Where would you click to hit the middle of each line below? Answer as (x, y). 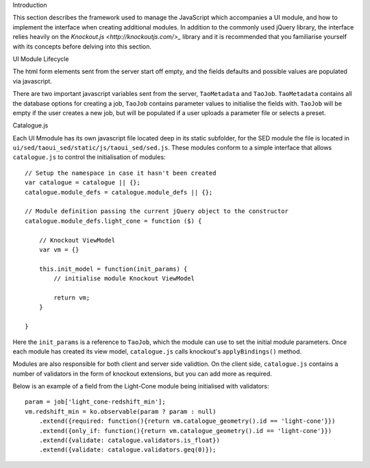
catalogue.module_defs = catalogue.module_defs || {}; (119, 192)
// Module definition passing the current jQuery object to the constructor (157, 211)
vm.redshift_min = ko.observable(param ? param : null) (121, 411)
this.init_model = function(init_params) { (113, 269)
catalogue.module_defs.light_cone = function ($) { (113, 221)
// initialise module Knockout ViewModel (124, 279)
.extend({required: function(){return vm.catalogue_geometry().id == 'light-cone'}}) (187, 421)
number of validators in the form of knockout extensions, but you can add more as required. (142, 373)
